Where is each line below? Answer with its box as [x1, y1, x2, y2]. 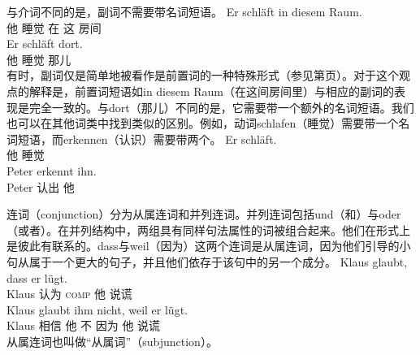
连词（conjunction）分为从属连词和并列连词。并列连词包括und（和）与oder [6, 206, 401, 223]
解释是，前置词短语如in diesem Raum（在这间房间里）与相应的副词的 [28, 82, 395, 99]
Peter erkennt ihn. [6, 162, 97, 179]
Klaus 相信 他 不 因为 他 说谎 [6, 317, 161, 334]
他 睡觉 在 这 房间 [6, 19, 102, 36]
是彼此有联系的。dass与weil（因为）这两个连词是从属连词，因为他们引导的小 [6, 237, 411, 254]
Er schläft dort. [6, 35, 83, 52]
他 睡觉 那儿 [6, 50, 71, 67]
